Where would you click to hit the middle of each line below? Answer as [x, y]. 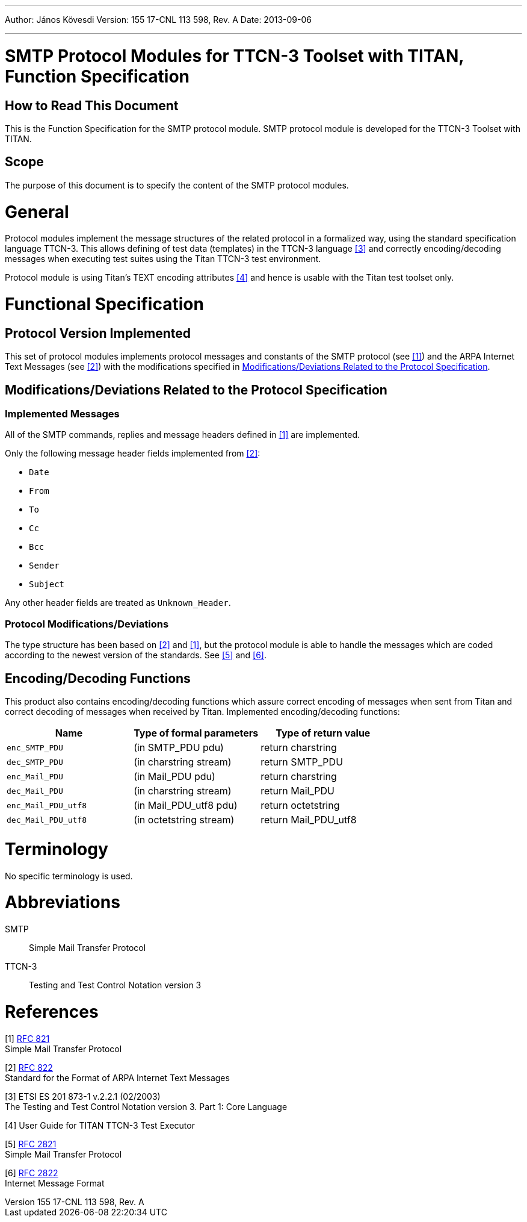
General [37, 212]
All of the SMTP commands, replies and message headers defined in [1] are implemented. [182, 435]
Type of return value [323, 733]
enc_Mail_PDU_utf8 [47, 805]
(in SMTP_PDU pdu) [179, 747]
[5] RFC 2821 [31, 1144]
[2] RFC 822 [29, 1067]
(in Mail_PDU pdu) [174, 776]
